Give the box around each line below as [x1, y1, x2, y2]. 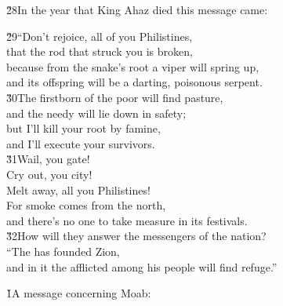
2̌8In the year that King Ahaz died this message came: [6, 2, 268, 17]
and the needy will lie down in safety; [6, 104, 187, 121]
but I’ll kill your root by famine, [6, 120, 161, 137]
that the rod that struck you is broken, [6, 43, 193, 60]
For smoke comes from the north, [6, 197, 166, 213]
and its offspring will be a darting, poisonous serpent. [6, 74, 263, 90]
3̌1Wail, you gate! [6, 151, 90, 167]
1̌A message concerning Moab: [6, 285, 151, 301]
